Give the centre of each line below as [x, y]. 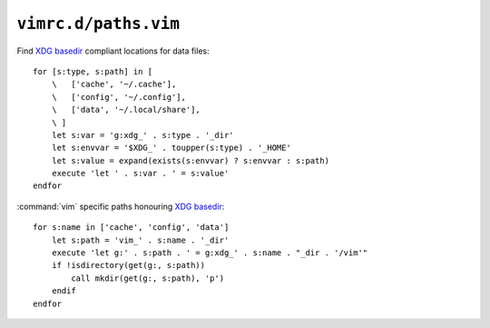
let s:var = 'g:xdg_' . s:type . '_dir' [143, 135]
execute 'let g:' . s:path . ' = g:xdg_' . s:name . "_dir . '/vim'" [210, 253]
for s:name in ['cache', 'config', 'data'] [131, 228]
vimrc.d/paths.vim [98, 24]
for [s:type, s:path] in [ [93, 71]
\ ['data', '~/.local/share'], [126, 110]
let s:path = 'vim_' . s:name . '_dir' [140, 240]
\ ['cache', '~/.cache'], [114, 84]
